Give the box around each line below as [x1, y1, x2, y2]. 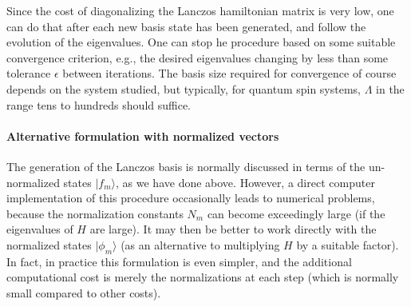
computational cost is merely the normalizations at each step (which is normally [6, 269, 399, 285]
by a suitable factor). [296, 236, 399, 253]
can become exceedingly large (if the [207, 205, 385, 221]
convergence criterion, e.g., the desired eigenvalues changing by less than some [6, 49, 389, 66]
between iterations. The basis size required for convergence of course [62, 65, 397, 82]
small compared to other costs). [6, 284, 161, 301]
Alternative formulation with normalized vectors [6, 127, 279, 144]
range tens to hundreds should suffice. [6, 96, 191, 113]
